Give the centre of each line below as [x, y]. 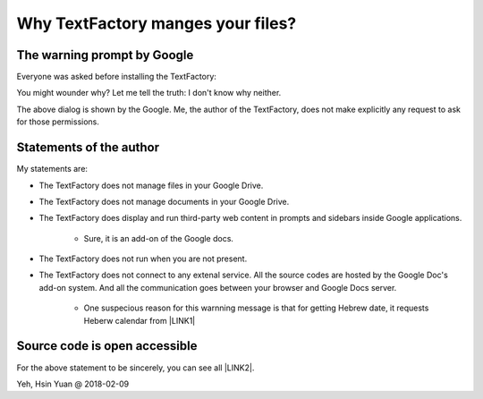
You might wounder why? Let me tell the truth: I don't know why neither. [149, 93]
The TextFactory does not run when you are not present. [143, 259]
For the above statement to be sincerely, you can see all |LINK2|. [136, 368]
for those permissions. [58, 122]
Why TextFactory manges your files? [157, 23]
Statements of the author [88, 148]
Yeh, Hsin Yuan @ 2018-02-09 [73, 384]
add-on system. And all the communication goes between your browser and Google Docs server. [218, 287]
